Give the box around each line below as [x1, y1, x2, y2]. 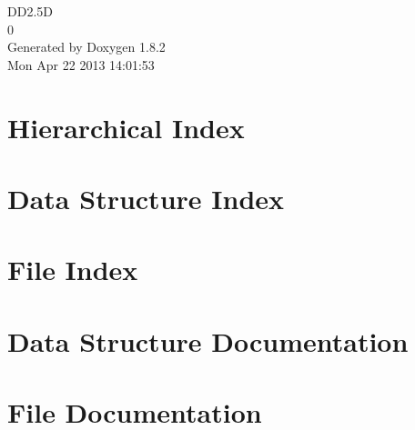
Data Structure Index [7, 179, 285, 216]
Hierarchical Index [7, 108, 245, 145]
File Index [7, 251, 138, 288]
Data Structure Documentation [7, 322, 409, 359]
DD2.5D [7, 2, 53, 20]
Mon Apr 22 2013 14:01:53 [7, 55, 155, 74]
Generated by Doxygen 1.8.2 [7, 37, 166, 56]
